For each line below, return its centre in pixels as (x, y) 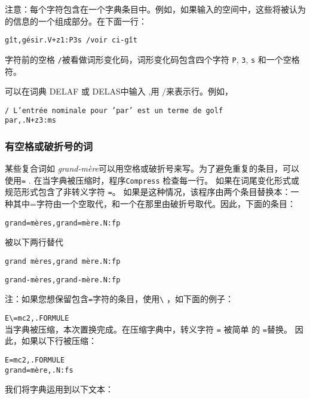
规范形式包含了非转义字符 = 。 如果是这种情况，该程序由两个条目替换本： (148, 192)
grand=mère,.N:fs (39, 370)
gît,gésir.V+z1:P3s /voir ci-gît (71, 40)
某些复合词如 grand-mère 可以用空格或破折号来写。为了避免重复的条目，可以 (152, 168)
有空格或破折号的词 (49, 146)
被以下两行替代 (34, 242)
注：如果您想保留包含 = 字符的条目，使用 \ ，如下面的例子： (119, 299)
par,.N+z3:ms (30, 121)
